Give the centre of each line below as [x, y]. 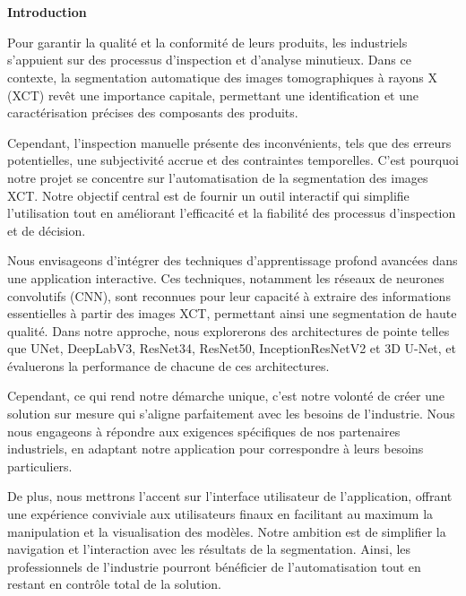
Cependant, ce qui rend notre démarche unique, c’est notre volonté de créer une [226, 396]
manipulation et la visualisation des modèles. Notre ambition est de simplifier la [227, 531]
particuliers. [40, 466]
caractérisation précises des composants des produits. [153, 112]
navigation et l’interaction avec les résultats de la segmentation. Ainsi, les [209, 549]
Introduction [47, 12]
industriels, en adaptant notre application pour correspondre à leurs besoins [216, 449]
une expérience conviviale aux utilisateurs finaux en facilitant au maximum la [220, 514]
